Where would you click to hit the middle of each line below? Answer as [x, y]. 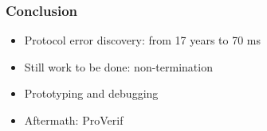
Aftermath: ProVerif [74, 120]
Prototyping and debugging [91, 93]
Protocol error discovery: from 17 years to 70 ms [143, 40]
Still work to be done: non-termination [118, 66]
